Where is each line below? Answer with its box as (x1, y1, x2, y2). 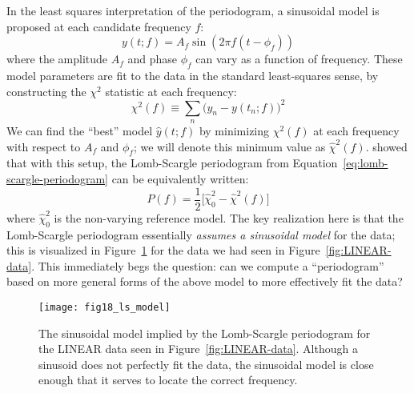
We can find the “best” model (6, 122, 153, 139)
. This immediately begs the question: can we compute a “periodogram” (31, 257, 384, 274)
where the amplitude (6, 50, 108, 67)
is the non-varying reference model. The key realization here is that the (54, 209, 404, 226)
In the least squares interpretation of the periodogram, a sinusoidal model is (6, 2, 380, 18)
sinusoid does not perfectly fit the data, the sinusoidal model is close (38, 355, 374, 372)
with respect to (6, 138, 81, 154)
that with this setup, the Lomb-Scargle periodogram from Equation (6, 154, 338, 171)
